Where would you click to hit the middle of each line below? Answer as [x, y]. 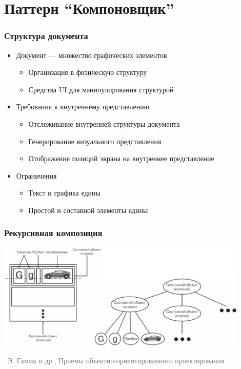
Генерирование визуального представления [95, 141]
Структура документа [46, 36]
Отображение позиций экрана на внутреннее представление [121, 158]
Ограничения [36, 175]
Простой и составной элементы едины [88, 210]
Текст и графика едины [64, 193]
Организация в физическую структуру [88, 72]
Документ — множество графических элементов [92, 55]
